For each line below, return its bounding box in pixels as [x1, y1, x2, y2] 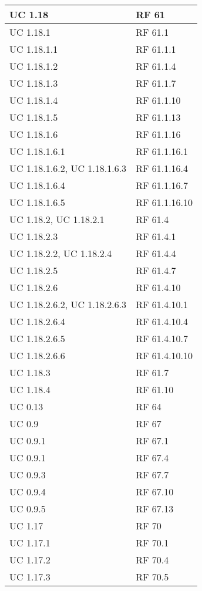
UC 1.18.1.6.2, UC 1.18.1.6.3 [9, 161, 127, 175]
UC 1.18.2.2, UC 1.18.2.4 [9, 246, 112, 260]
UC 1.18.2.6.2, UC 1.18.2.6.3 [9, 298, 127, 311]
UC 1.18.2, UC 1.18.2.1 [9, 212, 105, 226]
